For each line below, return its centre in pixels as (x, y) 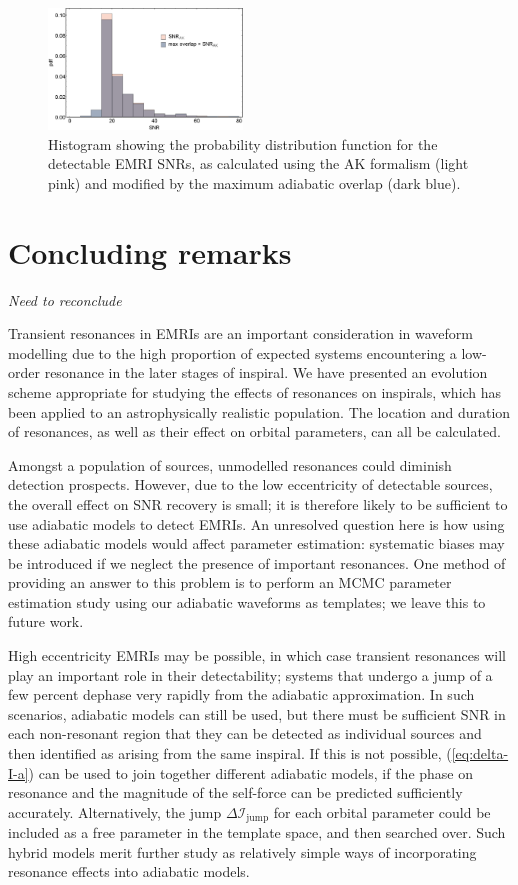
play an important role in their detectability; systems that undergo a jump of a (250, 674)
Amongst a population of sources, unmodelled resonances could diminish (230, 464)
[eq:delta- (480, 753)
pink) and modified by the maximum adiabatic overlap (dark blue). (254, 182)
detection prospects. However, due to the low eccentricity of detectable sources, (250, 484)
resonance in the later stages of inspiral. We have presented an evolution (266, 372)
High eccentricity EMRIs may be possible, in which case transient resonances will (257, 655)
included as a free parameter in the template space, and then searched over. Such (257, 832)
